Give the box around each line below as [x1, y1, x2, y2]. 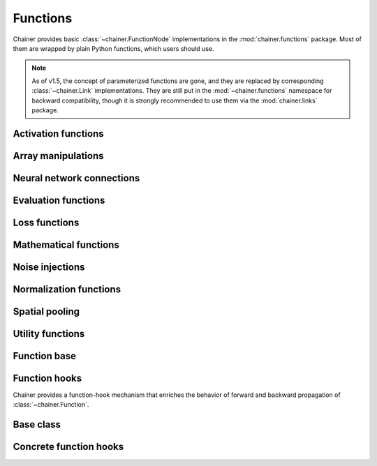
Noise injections [13, 261, 85, 273]
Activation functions [13, 128, 104, 140]
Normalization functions [13, 283, 121, 295]
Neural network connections [13, 172, 140, 184]
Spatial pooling [13, 306, 80, 317]
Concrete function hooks [13, 441, 124, 453]
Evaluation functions [13, 194, 105, 206]
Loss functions [13, 216, 80, 228]
